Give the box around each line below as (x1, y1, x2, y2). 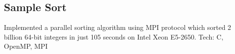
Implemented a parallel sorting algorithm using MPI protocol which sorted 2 (4, 22, 231, 32)
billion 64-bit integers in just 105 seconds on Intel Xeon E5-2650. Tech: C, (4, 31, 223, 41)
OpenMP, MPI (4, 41, 48, 51)
